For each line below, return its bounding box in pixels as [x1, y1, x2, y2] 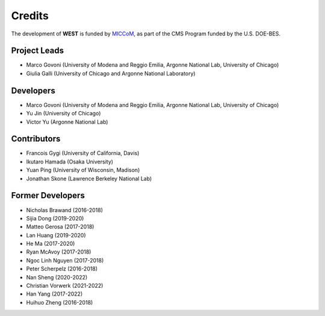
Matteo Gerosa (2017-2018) [26, 223, 94, 231]
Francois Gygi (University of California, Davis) [26, 150, 140, 157]
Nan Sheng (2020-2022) [26, 273, 88, 281]
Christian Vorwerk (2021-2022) [26, 282, 104, 290]
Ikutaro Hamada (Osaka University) [26, 158, 114, 165]
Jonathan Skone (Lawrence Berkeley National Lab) [26, 175, 152, 182]
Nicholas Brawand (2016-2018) [26, 206, 104, 213]
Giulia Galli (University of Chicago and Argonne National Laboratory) [26, 70, 196, 77]
